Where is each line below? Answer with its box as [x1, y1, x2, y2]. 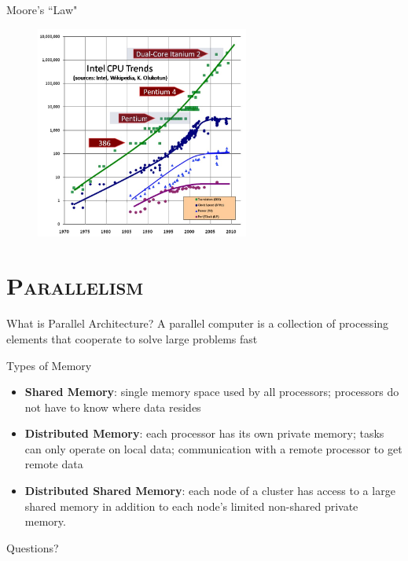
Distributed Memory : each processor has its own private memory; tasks [24, 425, 384, 442]
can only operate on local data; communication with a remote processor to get [24, 440, 402, 456]
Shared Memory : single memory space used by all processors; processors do [24, 383, 399, 400]
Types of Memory [6, 357, 92, 373]
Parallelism [6, 269, 144, 302]
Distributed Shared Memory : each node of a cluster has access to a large [24, 482, 395, 499]
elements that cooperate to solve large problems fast [6, 330, 258, 346]
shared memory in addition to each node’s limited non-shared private [24, 497, 358, 514]
